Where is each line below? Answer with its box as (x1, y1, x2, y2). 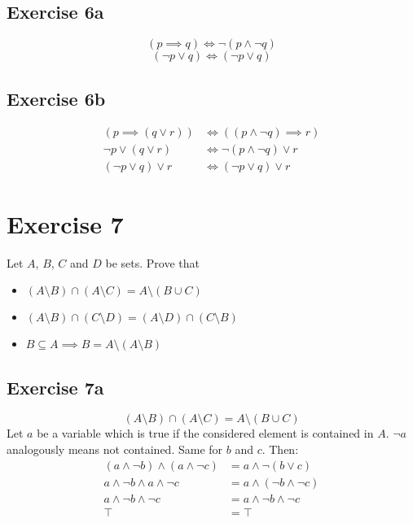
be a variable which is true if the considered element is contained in (37, 425, 374, 442)
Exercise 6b (7, 85, 106, 111)
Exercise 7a (7, 374, 104, 399)
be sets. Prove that (105, 254, 200, 271)
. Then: (261, 441, 299, 458)
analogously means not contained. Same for (7, 441, 223, 458)
